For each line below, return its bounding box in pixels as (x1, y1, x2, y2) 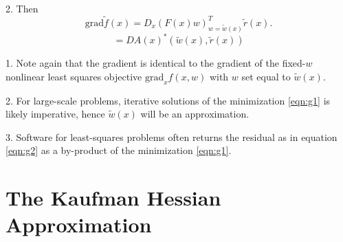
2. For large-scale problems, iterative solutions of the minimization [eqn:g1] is (5, 93, 331, 107)
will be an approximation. (140, 107, 250, 121)
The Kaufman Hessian (5, 184, 221, 212)
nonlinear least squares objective (5, 69, 142, 83)
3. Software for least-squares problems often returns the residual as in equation (5, 129, 338, 144)
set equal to (241, 69, 291, 83)
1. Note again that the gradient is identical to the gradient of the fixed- (5, 56, 306, 70)
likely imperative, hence (5, 107, 105, 121)
